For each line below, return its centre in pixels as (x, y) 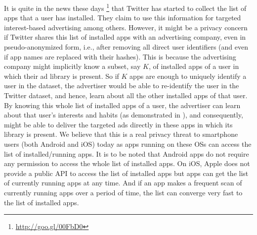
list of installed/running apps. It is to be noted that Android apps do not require (127, 153)
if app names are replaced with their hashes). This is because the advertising (120, 56)
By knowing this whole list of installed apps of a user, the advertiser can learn (122, 105)
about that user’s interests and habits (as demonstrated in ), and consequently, (124, 115)
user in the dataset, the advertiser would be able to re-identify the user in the (122, 86)
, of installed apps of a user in (194, 66)
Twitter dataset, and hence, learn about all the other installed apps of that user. (126, 95)
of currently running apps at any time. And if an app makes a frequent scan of (123, 183)
